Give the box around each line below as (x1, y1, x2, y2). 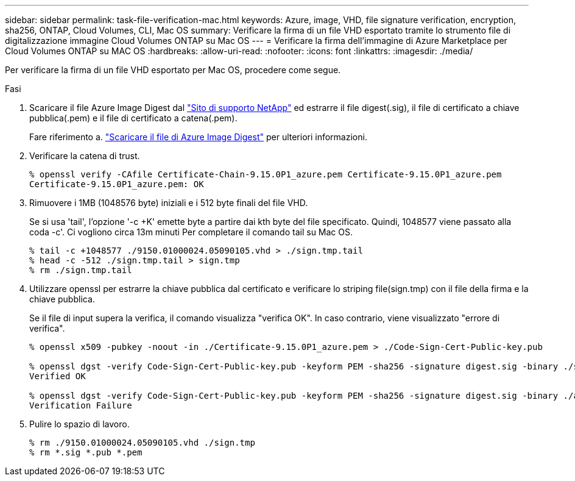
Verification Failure (29, 401, 132, 410)
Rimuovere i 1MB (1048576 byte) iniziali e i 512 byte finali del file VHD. (29, 198, 308, 208)
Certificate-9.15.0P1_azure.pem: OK (29, 179, 204, 189)
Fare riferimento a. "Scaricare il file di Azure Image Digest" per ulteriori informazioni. (29, 132, 367, 142)
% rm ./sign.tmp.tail (29, 265, 132, 275)
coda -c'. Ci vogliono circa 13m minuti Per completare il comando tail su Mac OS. (29, 227, 353, 237)
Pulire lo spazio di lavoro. (29, 419, 130, 429)
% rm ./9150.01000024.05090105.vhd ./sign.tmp (29, 438, 255, 447)
